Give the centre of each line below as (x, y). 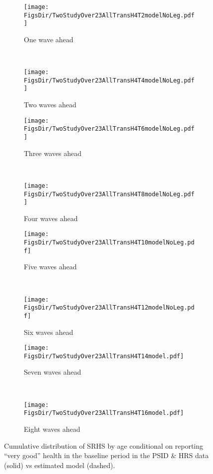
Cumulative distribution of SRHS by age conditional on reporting (104, 445)
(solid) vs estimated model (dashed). (60, 465)
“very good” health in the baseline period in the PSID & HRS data (106, 455)
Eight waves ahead (52, 429)
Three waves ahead (53, 153)
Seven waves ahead (53, 372)
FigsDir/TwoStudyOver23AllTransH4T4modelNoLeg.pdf (109, 80)
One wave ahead (49, 39)
